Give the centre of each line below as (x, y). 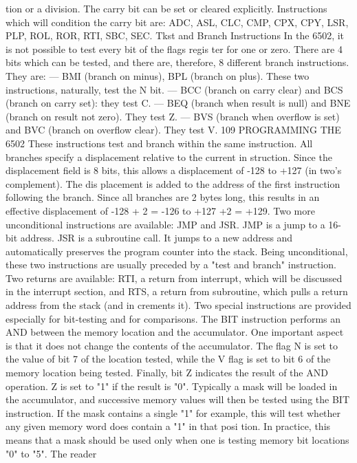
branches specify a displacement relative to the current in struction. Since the (169, 157)
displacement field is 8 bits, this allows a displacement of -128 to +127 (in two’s (174, 170)
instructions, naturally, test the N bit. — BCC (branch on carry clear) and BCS (174, 89)
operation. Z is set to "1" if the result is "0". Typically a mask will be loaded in (172, 386)
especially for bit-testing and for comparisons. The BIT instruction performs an (173, 318)
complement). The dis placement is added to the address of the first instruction (173, 183)
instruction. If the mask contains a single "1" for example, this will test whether (173, 412)
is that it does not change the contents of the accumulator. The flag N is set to (172, 345)
